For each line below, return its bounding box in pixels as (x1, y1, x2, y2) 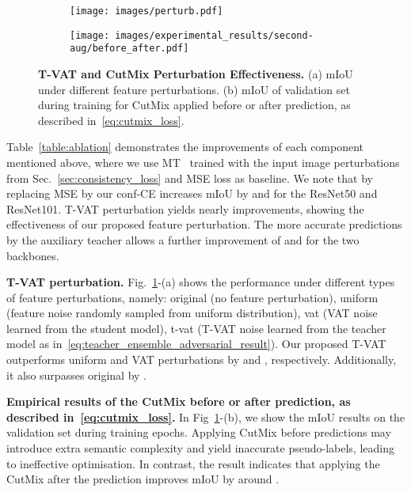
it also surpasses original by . (6, 366, 147, 383)
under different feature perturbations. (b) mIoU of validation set (38, 81, 350, 97)
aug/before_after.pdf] (70, 43, 189, 55)
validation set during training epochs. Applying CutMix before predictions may (6, 424, 391, 441)
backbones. (6, 247, 59, 263)
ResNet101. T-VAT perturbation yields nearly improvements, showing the (6, 200, 364, 217)
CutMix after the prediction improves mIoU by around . (6, 471, 280, 487)
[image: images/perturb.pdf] (70, 6, 223, 17)
